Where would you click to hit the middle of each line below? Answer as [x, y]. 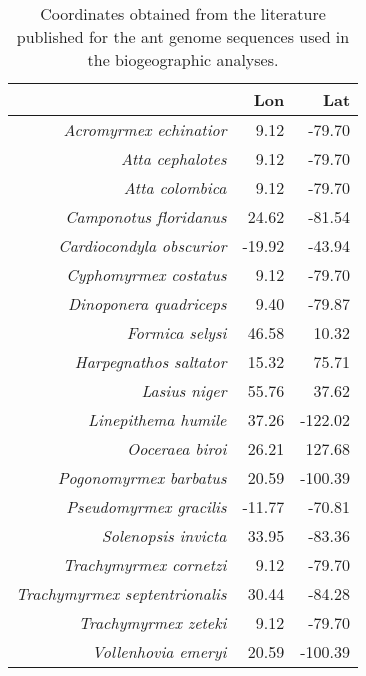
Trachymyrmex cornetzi [145, 564]
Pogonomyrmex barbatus [142, 477]
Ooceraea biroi [177, 448]
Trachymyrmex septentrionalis [121, 593]
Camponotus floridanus [146, 216]
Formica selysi [176, 332]
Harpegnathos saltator [150, 361]
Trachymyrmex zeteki [152, 622]
